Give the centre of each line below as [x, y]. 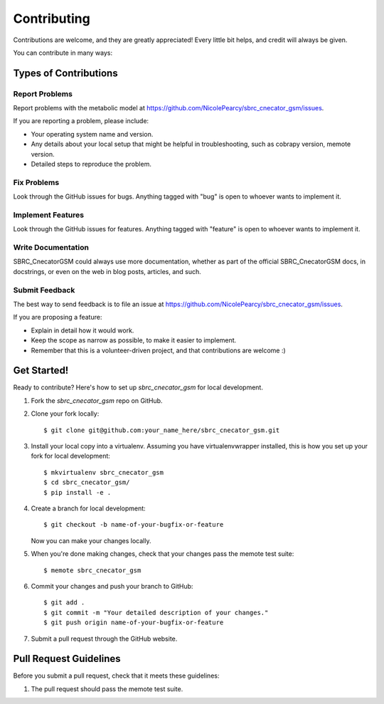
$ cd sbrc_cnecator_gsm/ [87, 483]
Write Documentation [51, 248]
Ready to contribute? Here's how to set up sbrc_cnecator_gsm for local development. [138, 387]
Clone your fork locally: [65, 414]
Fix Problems [36, 182]
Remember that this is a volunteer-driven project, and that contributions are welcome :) [158, 350]
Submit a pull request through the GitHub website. [104, 639]
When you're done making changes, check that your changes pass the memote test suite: [162, 554]
